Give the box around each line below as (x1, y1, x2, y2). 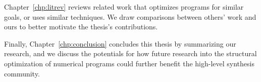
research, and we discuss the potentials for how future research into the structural (4, 48, 257, 59)
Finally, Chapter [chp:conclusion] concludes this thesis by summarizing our (4, 38, 236, 49)
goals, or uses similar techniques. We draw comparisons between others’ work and (4, 11, 256, 22)
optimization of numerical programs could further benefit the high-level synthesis (4, 58, 254, 68)
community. (4, 68, 40, 78)
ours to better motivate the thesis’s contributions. (4, 21, 158, 32)
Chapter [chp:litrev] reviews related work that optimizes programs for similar (4, 2, 244, 12)
